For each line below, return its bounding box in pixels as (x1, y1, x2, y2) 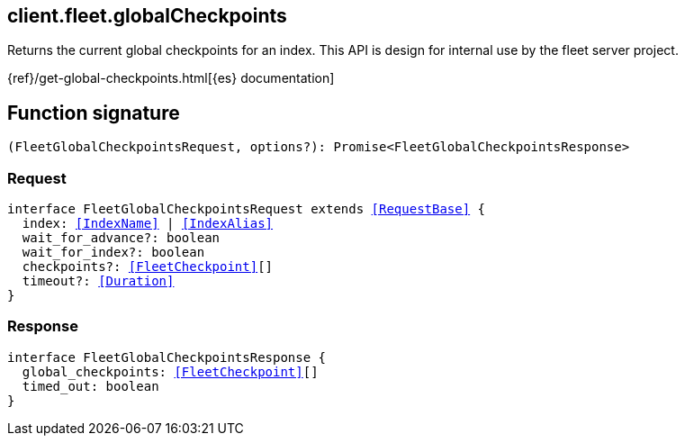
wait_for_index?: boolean (22, 245, 205, 260)
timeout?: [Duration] (22, 274, 175, 289)
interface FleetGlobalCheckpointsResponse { (7, 349, 327, 365)
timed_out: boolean (22, 378, 159, 393)
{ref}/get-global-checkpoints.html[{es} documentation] (7, 70, 335, 86)
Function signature (7, 101, 180, 124)
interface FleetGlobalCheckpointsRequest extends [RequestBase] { (7, 202, 486, 217)
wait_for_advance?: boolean (22, 231, 221, 246)
